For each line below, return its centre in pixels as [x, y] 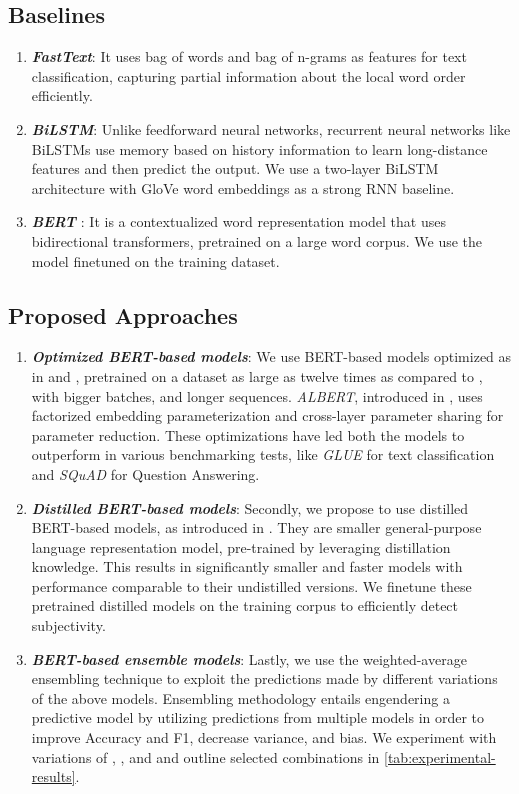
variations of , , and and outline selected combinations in [205, 756]
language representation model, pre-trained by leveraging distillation [241, 546]
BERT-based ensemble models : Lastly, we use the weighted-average [249, 658]
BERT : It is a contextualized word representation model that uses [238, 221]
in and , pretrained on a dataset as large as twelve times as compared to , [257, 375]
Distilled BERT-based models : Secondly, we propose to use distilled [250, 507]
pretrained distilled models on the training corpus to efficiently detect [245, 605]
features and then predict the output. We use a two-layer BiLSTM [235, 168]
